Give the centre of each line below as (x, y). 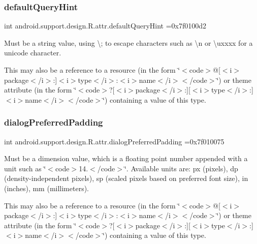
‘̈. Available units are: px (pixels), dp (181, 168)
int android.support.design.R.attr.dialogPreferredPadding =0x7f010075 (114, 141)
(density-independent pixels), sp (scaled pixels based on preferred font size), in (126, 178)
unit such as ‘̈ (25, 168)
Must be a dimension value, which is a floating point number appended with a (126, 158)
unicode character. (33, 53)
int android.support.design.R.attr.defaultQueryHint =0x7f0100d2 (105, 26)
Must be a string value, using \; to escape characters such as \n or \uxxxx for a (128, 42)
